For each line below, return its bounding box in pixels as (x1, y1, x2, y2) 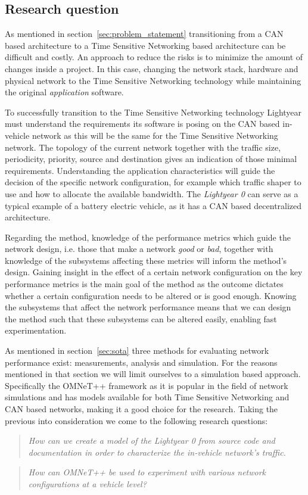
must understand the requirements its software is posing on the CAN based (5, 117, 280, 130)
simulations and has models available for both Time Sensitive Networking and (5, 391, 290, 403)
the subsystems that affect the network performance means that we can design (5, 301, 291, 313)
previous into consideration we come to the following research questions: (5, 414, 268, 426)
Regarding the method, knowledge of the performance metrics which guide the (5, 231, 291, 243)
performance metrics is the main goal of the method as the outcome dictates (5, 278, 284, 290)
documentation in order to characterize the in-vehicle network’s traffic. (28, 446, 286, 458)
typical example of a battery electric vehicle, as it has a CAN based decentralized (5, 199, 302, 211)
